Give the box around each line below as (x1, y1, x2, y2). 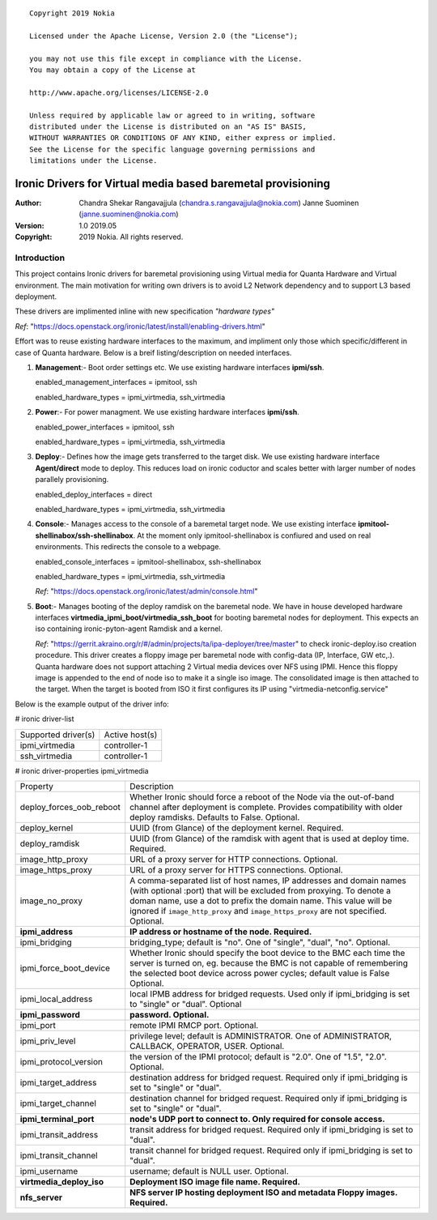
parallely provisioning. (35, 475, 109, 484)
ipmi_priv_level (19, 1035, 76, 1047)
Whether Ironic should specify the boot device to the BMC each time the (129, 947, 405, 958)
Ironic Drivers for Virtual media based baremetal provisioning (15, 177, 331, 190)
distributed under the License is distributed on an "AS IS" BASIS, (29, 122, 307, 131)
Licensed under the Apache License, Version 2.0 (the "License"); (29, 31, 299, 41)
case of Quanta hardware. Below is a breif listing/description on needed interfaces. (15, 348, 292, 357)
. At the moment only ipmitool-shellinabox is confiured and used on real (133, 531, 371, 540)
